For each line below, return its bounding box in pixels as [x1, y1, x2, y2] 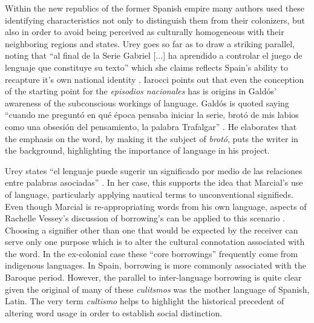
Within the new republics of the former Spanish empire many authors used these [5, 2, 304, 14]
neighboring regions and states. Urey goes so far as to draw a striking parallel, [5, 37, 295, 50]
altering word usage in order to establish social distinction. [5, 306, 223, 319]
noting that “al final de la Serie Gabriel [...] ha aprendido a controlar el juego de [5, 49, 303, 62]
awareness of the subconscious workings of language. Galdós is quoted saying [5, 96, 289, 109]
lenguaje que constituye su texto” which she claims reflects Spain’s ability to [5, 60, 288, 73]
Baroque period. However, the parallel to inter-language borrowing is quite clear [5, 271, 302, 284]
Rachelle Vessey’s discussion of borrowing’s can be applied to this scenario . [5, 212, 285, 224]
